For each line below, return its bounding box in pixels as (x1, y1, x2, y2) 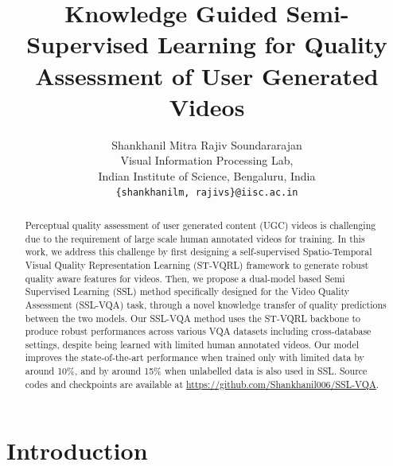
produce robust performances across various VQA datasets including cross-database (25, 324, 372, 338)
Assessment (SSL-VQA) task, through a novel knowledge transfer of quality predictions (25, 297, 387, 311)
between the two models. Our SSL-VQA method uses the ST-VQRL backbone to (25, 311, 360, 324)
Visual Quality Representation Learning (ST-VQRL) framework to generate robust (25, 258, 369, 271)
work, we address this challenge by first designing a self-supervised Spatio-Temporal (25, 245, 372, 258)
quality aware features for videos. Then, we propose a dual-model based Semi (25, 271, 345, 285)
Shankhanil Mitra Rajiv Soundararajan (111, 136, 302, 153)
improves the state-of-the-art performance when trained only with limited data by (25, 351, 364, 364)
